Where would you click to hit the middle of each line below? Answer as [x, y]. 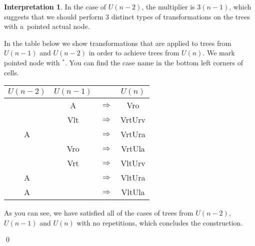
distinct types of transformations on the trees [180, 16]
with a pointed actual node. [47, 26]
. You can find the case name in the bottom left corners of [154, 62]
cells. [11, 72]
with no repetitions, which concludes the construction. [160, 222]
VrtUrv [133, 120]
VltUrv [133, 163]
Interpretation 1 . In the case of [55, 6]
